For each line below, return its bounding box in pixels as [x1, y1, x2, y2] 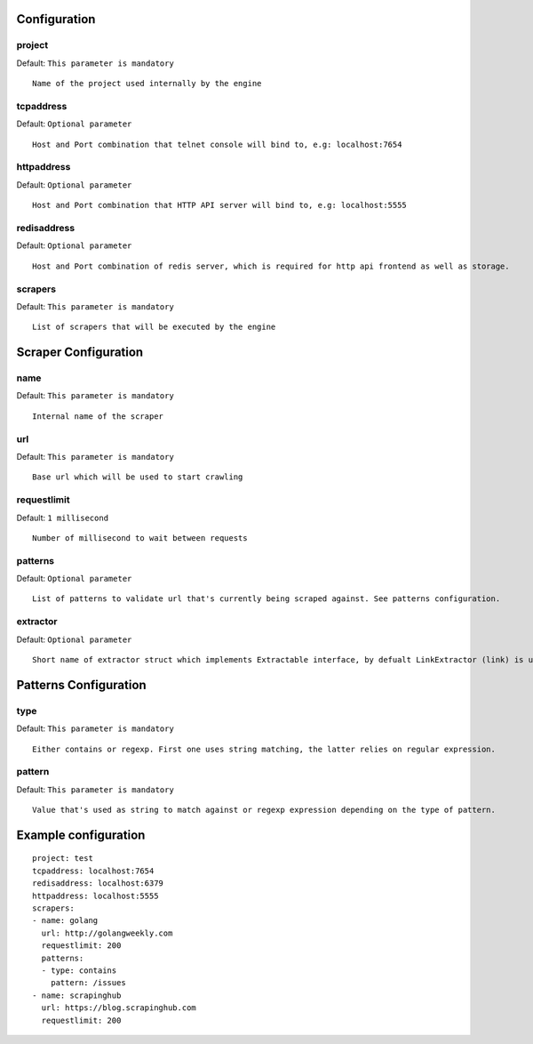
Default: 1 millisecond [16, 512, 109, 523]
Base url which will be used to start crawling [32, 472, 243, 482]
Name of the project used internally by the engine [32, 78, 262, 89]
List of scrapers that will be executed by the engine [32, 322, 276, 333]
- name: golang [32, 916, 99, 926]
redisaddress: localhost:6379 [32, 879, 164, 888]
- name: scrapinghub [32, 990, 122, 1000]
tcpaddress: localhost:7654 [32, 865, 155, 876]
